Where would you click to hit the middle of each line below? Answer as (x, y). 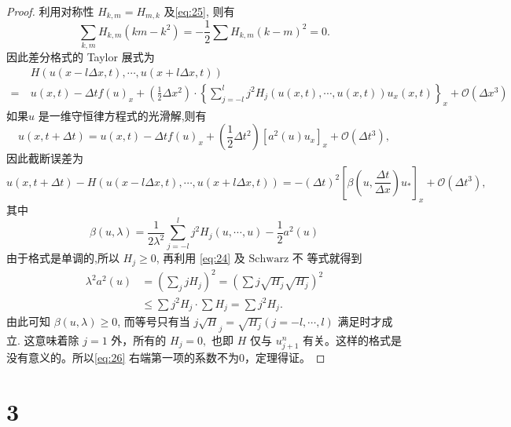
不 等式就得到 (327, 258)
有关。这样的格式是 (353, 339)
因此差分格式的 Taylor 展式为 (81, 57)
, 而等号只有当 (154, 321)
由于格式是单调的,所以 (63, 258)
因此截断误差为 (45, 158)
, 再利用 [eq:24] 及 (200, 258)
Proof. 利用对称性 (50, 11)
